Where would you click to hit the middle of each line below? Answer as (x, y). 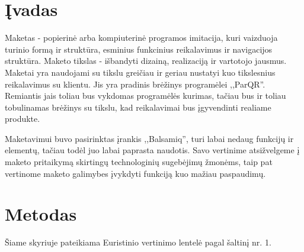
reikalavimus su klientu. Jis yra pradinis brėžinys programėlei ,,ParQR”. (135, 84)
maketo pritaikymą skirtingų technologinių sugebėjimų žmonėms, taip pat (139, 162)
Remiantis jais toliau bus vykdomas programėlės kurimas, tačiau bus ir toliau (145, 96)
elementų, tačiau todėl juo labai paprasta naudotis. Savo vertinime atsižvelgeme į (152, 150)
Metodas (41, 214)
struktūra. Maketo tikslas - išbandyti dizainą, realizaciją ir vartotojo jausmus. (146, 61)
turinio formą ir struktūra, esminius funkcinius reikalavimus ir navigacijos (139, 49)
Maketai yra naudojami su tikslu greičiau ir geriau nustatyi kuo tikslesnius (140, 72)
